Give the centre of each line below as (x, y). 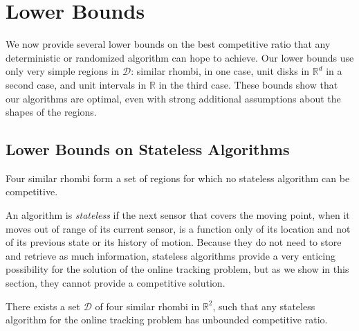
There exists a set (43, 306)
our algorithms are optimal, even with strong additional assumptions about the (173, 98)
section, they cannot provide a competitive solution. (116, 283)
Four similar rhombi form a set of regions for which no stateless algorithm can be (178, 178)
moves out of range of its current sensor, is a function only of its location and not (178, 228)
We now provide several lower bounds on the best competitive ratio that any (168, 44)
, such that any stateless (264, 306)
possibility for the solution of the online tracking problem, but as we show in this (177, 269)
